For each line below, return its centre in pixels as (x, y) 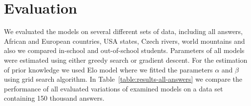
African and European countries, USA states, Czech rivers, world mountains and (125, 41)
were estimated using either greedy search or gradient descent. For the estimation (126, 60)
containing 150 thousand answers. (54, 98)
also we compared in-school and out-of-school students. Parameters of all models (124, 50)
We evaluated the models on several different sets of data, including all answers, (123, 31)
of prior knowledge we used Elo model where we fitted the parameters (108, 69)
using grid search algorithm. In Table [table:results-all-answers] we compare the (123, 79)
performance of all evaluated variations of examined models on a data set (114, 88)
